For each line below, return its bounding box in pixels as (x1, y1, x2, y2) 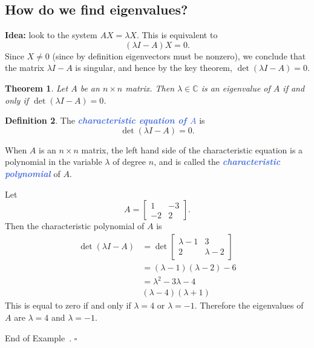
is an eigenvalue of (201, 81, 270, 94)
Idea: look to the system (5, 28, 97, 41)
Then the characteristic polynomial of (5, 219, 145, 232)
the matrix (5, 61, 44, 74)
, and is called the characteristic (154, 155, 281, 168)
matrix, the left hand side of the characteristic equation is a (81, 143, 303, 156)
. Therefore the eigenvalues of (194, 299, 304, 312)
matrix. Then (125, 81, 175, 94)
